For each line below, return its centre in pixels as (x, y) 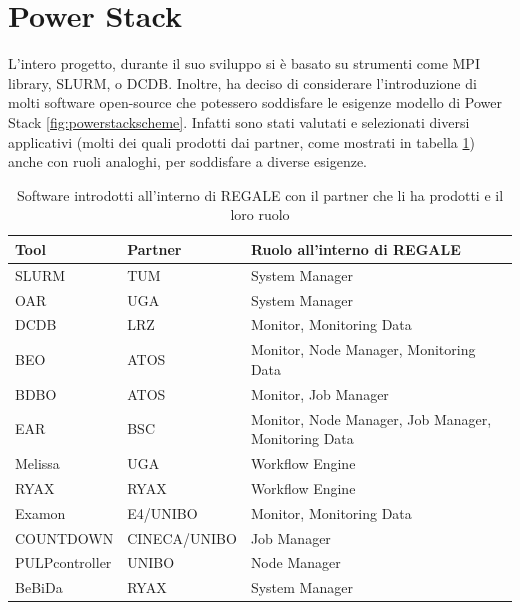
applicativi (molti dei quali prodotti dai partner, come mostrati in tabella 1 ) (241, 141)
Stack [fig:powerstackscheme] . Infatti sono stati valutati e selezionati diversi (239, 121)
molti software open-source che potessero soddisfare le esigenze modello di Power (255, 102)
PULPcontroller (63, 562)
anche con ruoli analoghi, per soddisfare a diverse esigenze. (188, 161)
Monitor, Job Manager (319, 393)
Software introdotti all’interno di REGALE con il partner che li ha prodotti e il (260, 194)
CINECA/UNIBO (182, 537)
